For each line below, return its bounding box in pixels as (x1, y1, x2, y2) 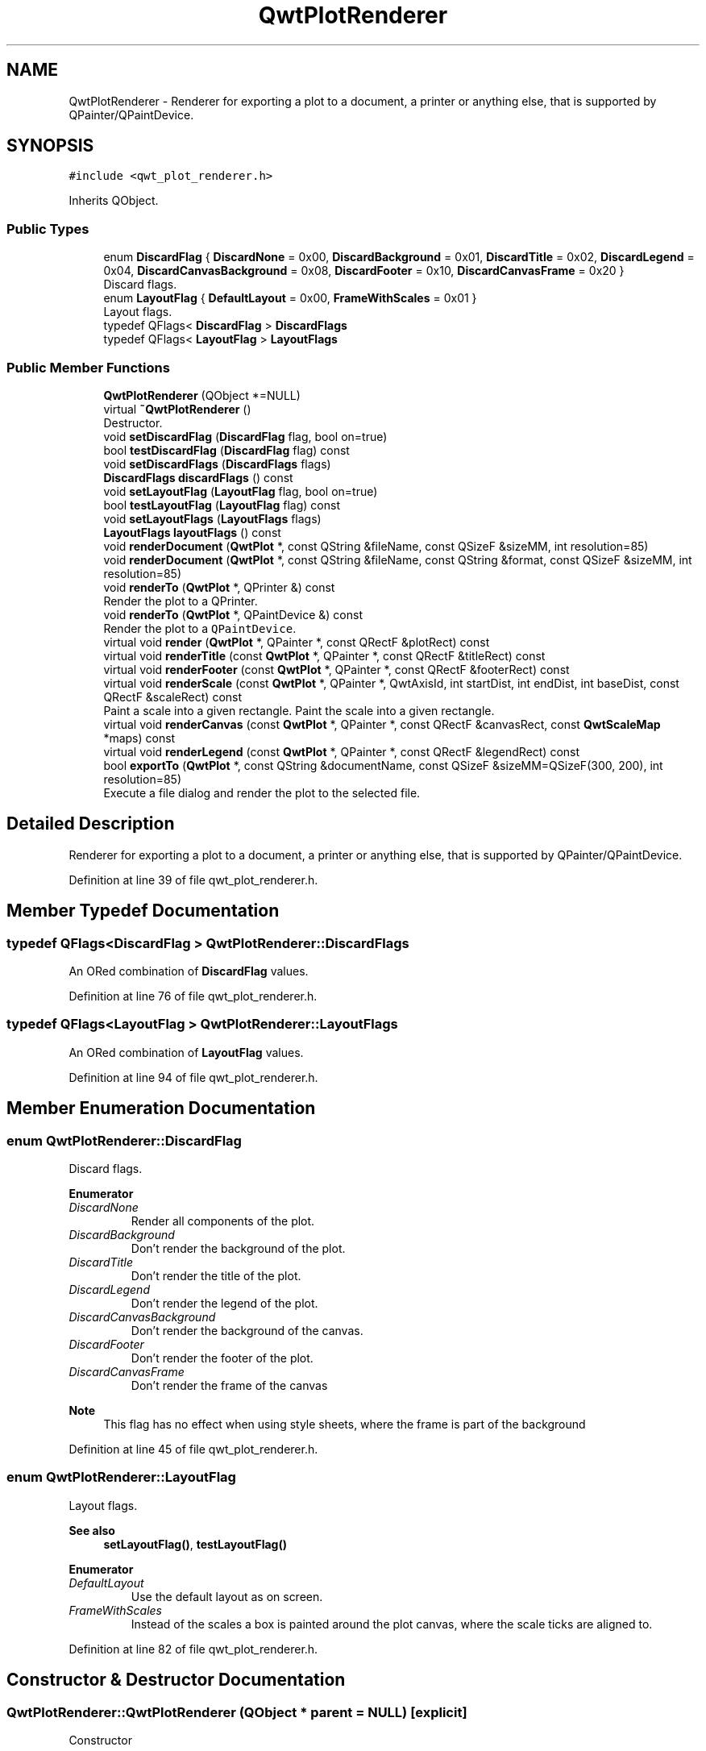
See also (69, 1523, 115, 1537)
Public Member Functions (6, 359, 170, 376)
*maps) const (103, 730, 176, 745)
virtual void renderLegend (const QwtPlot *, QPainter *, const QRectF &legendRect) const (103, 744, 580, 759)
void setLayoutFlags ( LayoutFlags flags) (103, 511, 322, 526)
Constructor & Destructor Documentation (6, 1670, 346, 1691)
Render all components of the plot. (131, 1213, 315, 1228)
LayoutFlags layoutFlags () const (103, 525, 281, 539)
